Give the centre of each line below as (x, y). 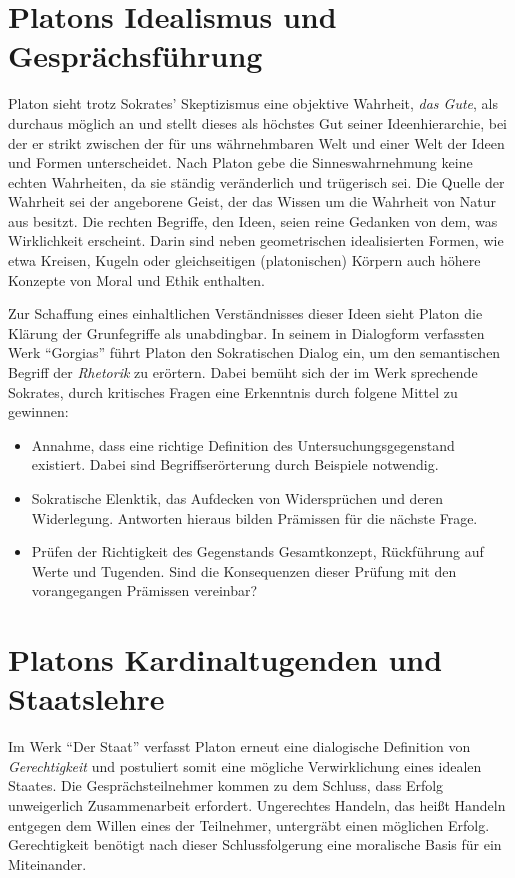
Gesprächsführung (135, 55)
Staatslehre (86, 698)
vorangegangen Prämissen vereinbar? (144, 590)
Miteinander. (47, 863)
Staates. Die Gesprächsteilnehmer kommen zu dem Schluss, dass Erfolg (226, 785)
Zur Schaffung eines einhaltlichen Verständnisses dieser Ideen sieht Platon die (245, 313)
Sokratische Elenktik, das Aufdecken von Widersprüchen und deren (237, 498)
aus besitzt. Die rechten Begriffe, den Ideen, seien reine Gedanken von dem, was (253, 220)
